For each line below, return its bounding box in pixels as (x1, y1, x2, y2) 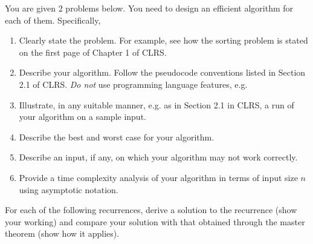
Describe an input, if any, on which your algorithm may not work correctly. (19, 151, 298, 163)
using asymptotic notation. (19, 183, 118, 196)
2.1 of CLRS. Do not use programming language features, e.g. (19, 77, 248, 90)
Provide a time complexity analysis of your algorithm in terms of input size (19, 171, 298, 183)
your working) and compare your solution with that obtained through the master (5, 215, 305, 228)
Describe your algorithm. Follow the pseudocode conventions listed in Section (19, 66, 306, 79)
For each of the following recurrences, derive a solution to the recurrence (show (5, 203, 297, 216)
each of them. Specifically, (5, 13, 101, 26)
